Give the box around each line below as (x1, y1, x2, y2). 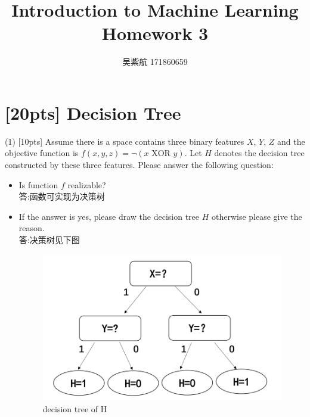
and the (277, 135, 305, 147)
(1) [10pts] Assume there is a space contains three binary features (5, 135, 244, 147)
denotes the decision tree (214, 147, 305, 159)
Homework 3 (101, 21, 209, 45)
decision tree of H (42, 403, 107, 415)
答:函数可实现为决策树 (18, 190, 105, 203)
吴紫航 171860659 (122, 55, 188, 68)
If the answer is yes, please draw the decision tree (18, 210, 200, 222)
